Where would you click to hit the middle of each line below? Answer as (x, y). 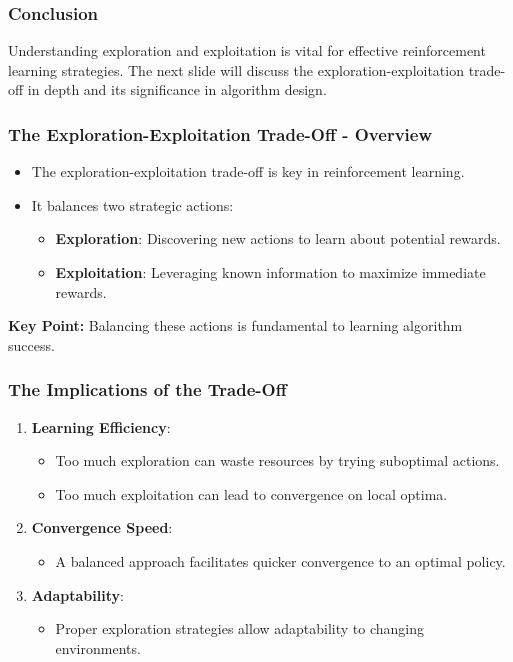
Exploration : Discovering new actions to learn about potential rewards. (278, 238)
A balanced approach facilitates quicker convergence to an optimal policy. (280, 560)
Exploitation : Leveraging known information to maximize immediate (270, 272)
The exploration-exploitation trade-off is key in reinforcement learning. (248, 171)
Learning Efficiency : (101, 426)
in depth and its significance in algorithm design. (177, 89)
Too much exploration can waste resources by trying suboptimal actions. (277, 460)
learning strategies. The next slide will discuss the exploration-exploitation (236, 69)
